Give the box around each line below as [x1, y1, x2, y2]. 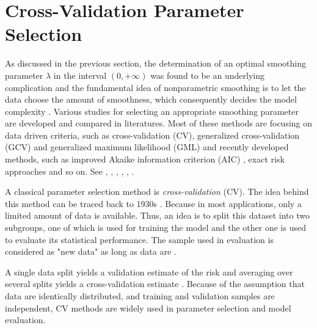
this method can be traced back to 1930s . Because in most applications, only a [5, 197, 302, 210]
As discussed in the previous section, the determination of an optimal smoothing [5, 57, 306, 70]
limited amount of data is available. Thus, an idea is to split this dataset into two [5, 209, 310, 222]
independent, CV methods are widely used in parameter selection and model [5, 301, 291, 314]
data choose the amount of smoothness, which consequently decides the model [5, 93, 297, 106]
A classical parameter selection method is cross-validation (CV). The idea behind [5, 185, 309, 198]
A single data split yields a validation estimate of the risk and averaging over [5, 265, 293, 278]
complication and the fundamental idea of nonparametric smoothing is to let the [5, 81, 306, 93]
